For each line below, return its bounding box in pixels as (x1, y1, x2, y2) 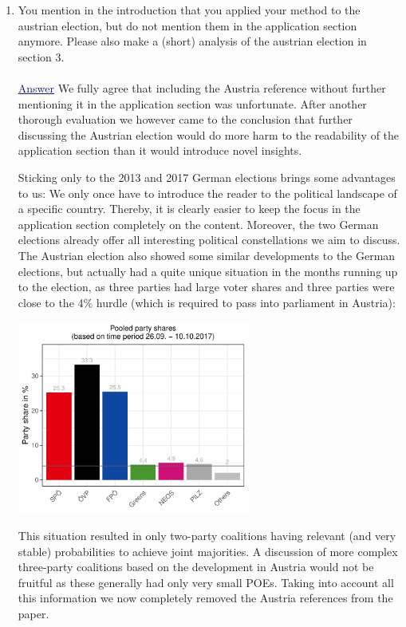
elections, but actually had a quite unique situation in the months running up (18, 262, 398, 279)
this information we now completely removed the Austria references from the (18, 590, 393, 606)
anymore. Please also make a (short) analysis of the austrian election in (18, 33, 367, 49)
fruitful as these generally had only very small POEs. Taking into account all (18, 574, 394, 590)
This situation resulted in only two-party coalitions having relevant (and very (18, 526, 396, 543)
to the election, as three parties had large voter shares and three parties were (18, 278, 395, 295)
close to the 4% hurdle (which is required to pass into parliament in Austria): (18, 294, 396, 310)
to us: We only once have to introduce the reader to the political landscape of (18, 184, 397, 201)
